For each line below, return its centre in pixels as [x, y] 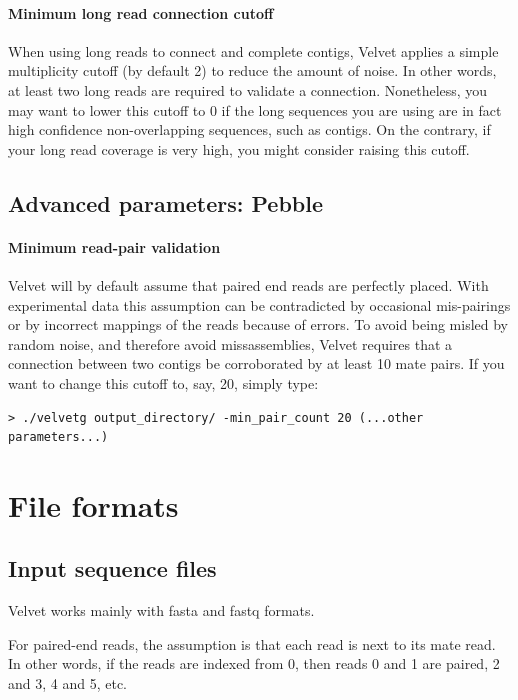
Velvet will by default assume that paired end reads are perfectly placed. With [248, 284]
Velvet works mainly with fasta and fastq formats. [161, 610]
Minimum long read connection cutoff [141, 12]
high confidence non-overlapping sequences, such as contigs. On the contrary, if [249, 129]
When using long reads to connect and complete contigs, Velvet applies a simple [253, 50]
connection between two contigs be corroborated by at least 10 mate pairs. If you [256, 363]
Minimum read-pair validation [114, 246]
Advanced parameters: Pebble [166, 202]
